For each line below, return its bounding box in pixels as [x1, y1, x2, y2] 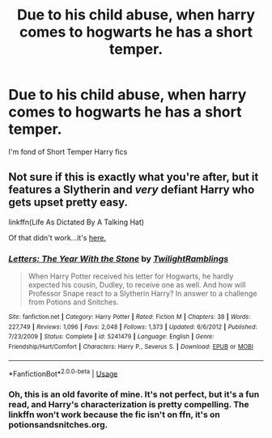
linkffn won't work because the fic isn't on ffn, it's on [8, 409, 221, 420]
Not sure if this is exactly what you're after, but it [8, 170, 259, 184]
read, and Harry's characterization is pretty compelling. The [8, 399, 249, 410]
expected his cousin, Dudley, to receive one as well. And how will [28, 280, 246, 290]
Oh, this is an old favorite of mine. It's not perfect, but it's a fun [8, 389, 260, 400]
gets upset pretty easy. [8, 196, 128, 210]
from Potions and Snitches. [28, 297, 119, 307]
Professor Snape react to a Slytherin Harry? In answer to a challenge [28, 289, 257, 299]
